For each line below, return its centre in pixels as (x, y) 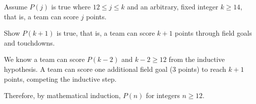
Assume (16, 6)
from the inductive (197, 59)
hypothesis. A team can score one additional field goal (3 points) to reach (115, 69)
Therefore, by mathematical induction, (63, 95)
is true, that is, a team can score (106, 33)
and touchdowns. (29, 42)
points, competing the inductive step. (60, 78)
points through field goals (213, 33)
